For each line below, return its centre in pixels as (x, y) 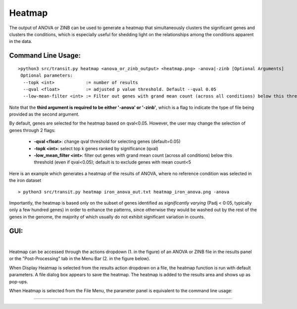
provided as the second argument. (44, 114)
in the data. (21, 42)
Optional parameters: (47, 76)
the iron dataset (25, 180)
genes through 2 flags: (32, 130)
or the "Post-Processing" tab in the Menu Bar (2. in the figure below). (80, 259)
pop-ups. (19, 281)
